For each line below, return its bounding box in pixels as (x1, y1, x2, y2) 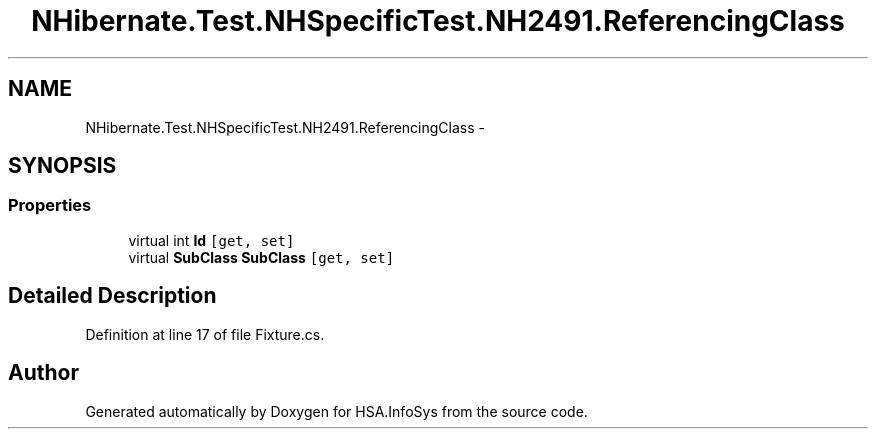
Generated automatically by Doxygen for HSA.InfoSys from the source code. (85, 402, 588, 420)
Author (8, 360, 79, 386)
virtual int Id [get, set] (128, 231, 295, 249)
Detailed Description (8, 283, 217, 309)
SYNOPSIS (8, 153, 117, 179)
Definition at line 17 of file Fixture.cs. (85, 325, 325, 343)
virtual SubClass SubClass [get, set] (128, 248, 395, 266)
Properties (8, 195, 92, 216)
